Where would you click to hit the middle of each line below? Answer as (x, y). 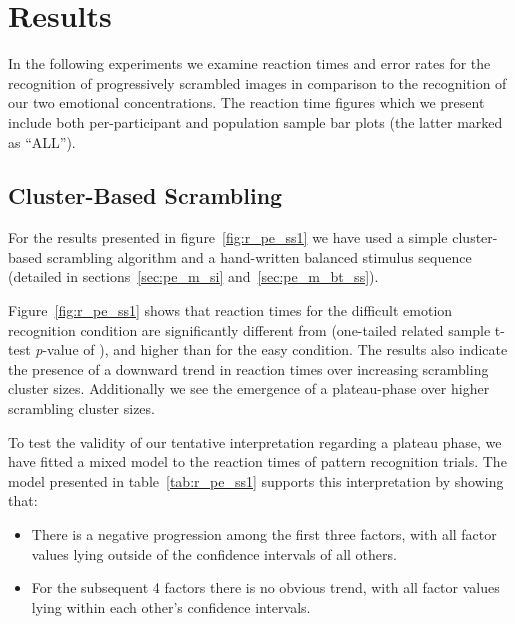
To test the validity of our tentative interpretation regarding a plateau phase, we (255, 441)
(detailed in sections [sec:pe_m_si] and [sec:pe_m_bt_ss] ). (193, 276)
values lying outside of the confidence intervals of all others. (214, 553)
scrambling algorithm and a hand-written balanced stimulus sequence (259, 256)
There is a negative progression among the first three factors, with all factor (264, 534)
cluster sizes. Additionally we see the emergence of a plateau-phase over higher (249, 388)
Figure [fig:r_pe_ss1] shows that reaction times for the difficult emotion (230, 310)
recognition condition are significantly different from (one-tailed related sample (249, 329)
